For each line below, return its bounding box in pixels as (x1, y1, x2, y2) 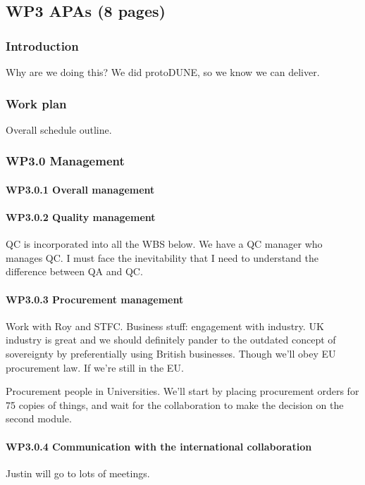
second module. (6, 411, 72, 426)
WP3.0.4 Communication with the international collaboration (6, 439, 312, 453)
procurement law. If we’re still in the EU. (6, 360, 184, 374)
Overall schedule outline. (6, 122, 112, 137)
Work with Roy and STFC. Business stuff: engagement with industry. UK (6, 318, 324, 333)
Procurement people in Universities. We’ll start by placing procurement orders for (6, 384, 359, 398)
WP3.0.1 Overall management (6, 182, 155, 196)
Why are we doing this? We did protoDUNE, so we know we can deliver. (6, 65, 320, 79)
